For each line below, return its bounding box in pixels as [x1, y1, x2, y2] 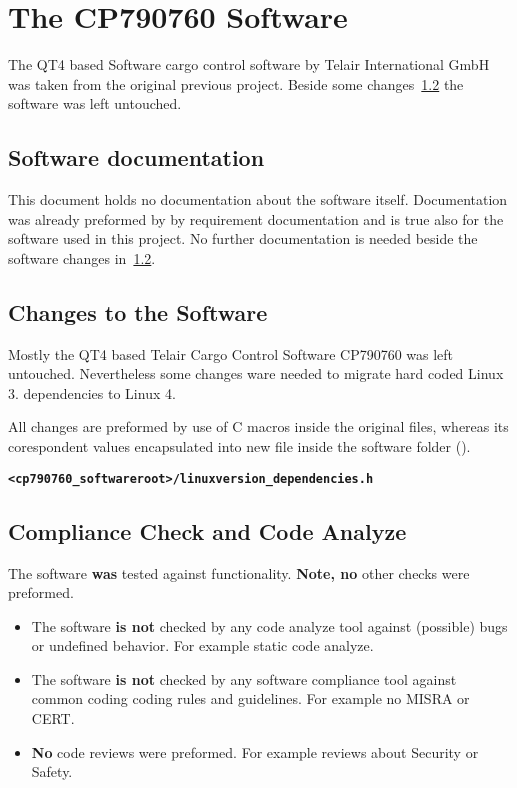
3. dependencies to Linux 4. [8, 382, 176, 403]
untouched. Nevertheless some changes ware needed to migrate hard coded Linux [8, 363, 504, 384]
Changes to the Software [8, 296, 268, 327]
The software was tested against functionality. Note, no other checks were [8, 562, 470, 583]
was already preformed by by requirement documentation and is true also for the [8, 208, 504, 229]
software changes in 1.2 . [8, 247, 156, 268]
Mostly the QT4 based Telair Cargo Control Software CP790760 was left [8, 343, 454, 364]
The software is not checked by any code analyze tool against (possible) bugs [31, 615, 508, 636]
